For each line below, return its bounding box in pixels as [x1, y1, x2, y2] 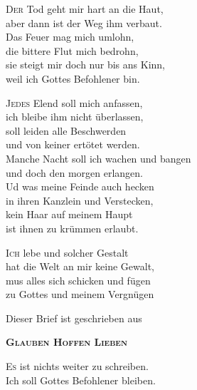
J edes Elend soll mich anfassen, [6, 95, 143, 110]
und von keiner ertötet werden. [6, 137, 140, 152]
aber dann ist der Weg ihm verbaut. [6, 15, 162, 30]
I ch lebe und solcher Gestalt [6, 245, 129, 260]
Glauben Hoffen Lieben [6, 334, 127, 349]
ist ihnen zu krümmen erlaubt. [6, 220, 139, 235]
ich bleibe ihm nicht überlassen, [6, 109, 144, 124]
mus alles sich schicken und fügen [6, 272, 151, 287]
